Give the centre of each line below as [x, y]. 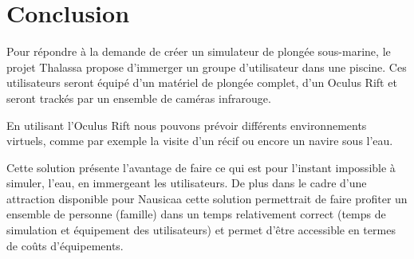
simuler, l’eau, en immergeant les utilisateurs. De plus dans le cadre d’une [187, 183]
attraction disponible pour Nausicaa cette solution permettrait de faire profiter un [207, 198]
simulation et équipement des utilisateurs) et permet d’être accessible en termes [201, 230]
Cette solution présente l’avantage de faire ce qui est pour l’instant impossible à [201, 167]
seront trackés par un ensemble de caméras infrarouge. [139, 98]
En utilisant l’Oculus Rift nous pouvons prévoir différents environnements [187, 125]
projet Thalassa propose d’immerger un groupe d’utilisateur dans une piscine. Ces [207, 67]
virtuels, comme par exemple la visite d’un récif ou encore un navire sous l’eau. [200, 141]
